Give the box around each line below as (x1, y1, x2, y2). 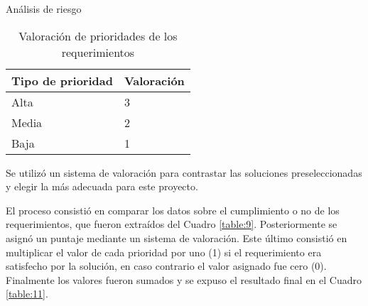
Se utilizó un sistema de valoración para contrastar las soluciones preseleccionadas (6, 165, 362, 180)
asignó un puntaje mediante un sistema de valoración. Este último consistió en (6, 230, 347, 245)
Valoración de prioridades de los (18, 27, 178, 44)
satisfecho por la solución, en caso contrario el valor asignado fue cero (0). (6, 258, 327, 273)
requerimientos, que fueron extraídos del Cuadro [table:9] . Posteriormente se (6, 217, 337, 231)
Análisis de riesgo (6, 1, 82, 16)
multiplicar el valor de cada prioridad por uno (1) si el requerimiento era (6, 244, 322, 259)
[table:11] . (6, 286, 48, 301)
